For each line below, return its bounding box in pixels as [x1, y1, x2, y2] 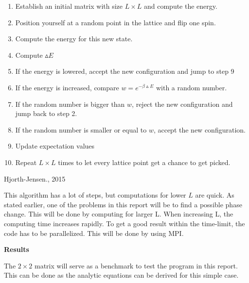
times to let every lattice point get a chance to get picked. [58, 157, 231, 167]
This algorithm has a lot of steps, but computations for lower [4, 190, 186, 200]
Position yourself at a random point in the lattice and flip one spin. [15, 17, 216, 27]
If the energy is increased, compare [15, 82, 119, 92]
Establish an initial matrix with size [15, 1, 123, 11]
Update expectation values [15, 141, 95, 151]
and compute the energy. [143, 1, 217, 11]
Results [4, 244, 29, 254]
